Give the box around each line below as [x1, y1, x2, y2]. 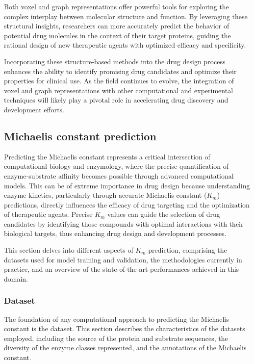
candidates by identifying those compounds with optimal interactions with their [4, 218, 244, 229]
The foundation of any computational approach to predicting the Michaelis [4, 313, 229, 324]
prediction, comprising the [148, 245, 227, 255]
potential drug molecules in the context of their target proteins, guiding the [4, 30, 231, 40]
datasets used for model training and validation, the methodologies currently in [4, 254, 242, 264]
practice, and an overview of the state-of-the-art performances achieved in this [4, 264, 239, 274]
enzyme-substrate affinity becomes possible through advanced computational [4, 170, 234, 181]
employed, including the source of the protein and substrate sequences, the [4, 333, 228, 343]
